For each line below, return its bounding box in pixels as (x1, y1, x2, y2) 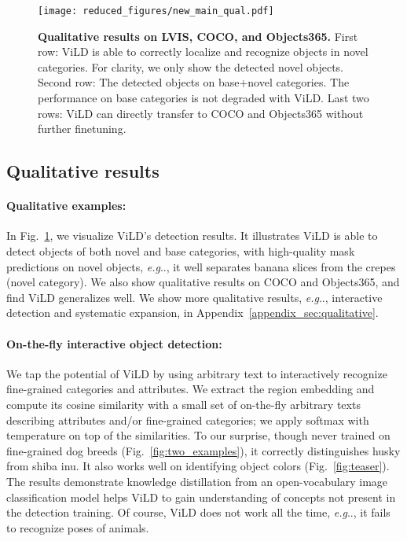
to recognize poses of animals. (6, 519, 149, 535)
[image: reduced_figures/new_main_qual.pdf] (38, 6, 274, 17)
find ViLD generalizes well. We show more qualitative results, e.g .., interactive (6, 289, 383, 305)
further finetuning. (38, 120, 126, 137)
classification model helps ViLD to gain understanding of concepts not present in (6, 488, 396, 505)
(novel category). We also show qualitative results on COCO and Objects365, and (6, 274, 400, 290)
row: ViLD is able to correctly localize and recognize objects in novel (38, 43, 368, 60)
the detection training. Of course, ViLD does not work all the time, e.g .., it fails (6, 504, 390, 521)
